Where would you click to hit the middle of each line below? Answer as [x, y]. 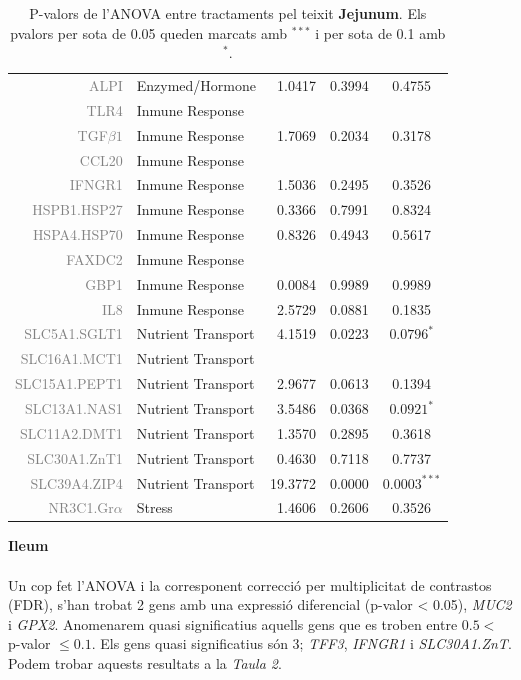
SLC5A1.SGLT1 [73, 333]
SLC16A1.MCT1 [71, 358]
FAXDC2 [94, 258]
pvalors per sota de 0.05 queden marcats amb [149, 32]
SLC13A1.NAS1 [73, 408]
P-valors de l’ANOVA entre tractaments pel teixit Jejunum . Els [228, 13]
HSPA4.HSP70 [77, 234]
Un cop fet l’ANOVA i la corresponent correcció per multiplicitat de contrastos [250, 584]
